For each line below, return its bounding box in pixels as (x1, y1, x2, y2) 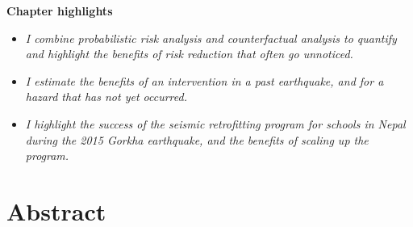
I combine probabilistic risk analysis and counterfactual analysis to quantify (25, 29, 397, 46)
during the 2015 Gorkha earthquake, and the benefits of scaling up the (25, 131, 369, 148)
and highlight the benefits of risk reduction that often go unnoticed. (25, 45, 353, 62)
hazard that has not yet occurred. (25, 88, 187, 105)
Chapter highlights (6, 2, 113, 19)
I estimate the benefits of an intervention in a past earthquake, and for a (25, 72, 384, 89)
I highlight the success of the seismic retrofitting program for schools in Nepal (25, 115, 406, 132)
